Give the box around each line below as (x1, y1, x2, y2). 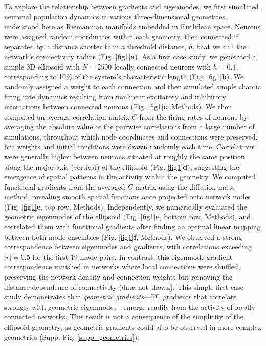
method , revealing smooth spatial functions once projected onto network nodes (4, 191, 251, 202)
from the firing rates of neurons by (139, 111, 248, 122)
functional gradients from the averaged (4, 181, 125, 192)
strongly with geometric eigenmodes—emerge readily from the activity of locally (4, 301, 256, 312)
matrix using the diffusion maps (135, 181, 235, 192)
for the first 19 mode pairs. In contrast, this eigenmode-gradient (32, 251, 233, 262)
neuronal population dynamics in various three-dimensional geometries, (4, 11, 227, 21)
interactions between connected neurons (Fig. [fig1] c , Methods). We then (4, 101, 232, 111)
